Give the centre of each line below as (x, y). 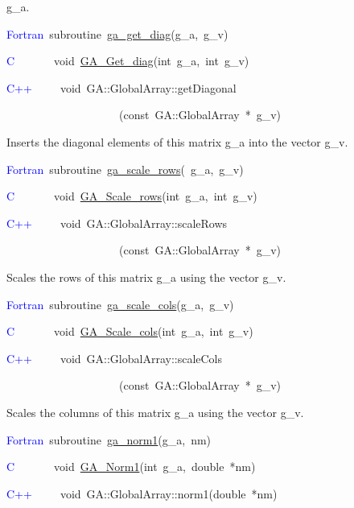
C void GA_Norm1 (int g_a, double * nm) (131, 467)
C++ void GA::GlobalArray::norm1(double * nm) (142, 493)
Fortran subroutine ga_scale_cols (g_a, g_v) (120, 304)
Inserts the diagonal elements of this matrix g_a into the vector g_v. (177, 141)
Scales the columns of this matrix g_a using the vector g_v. (155, 412)
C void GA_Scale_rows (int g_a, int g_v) (132, 196)
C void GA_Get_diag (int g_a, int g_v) (128, 61)
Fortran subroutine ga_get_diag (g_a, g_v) (117, 33)
